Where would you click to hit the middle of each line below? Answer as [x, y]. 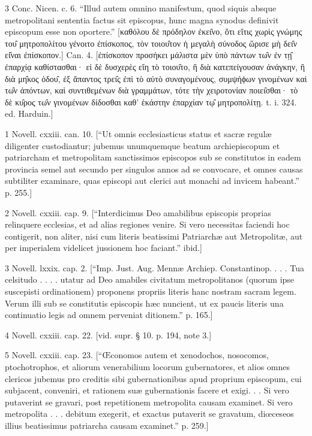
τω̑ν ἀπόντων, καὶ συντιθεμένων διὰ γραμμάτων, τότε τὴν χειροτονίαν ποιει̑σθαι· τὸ [151, 90]
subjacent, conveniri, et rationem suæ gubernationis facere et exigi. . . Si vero [147, 390]
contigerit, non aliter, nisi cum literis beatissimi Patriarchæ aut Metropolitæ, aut [154, 236]
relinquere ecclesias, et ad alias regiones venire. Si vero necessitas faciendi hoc [147, 224]
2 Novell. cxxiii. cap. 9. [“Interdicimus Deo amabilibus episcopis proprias [138, 212]
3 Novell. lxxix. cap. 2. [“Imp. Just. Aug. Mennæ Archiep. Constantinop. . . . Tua [154, 267]
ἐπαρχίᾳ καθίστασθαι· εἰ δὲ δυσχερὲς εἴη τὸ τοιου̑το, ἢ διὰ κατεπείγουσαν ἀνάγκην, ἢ [155, 66]
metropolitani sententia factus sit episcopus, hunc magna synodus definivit [142, 19]
